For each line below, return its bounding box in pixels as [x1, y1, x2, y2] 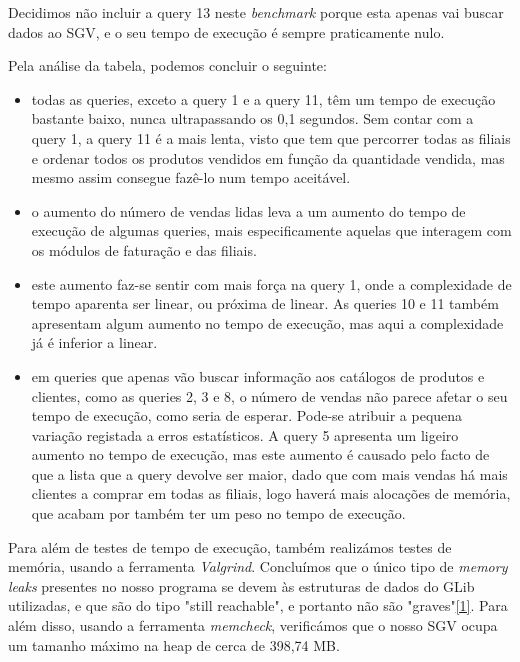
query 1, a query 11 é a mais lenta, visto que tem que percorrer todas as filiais [31, 127, 511, 148]
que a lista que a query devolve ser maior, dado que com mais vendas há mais [31, 463, 508, 484]
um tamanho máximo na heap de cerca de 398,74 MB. [8, 634, 340, 655]
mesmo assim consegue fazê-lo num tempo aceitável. [31, 167, 351, 188]
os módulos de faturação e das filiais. [31, 239, 257, 260]
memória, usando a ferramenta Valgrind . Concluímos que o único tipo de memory [8, 556, 508, 577]
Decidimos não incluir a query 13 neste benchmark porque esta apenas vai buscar [8, 2, 504, 22]
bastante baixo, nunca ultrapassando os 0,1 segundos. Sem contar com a [31, 108, 474, 129]
